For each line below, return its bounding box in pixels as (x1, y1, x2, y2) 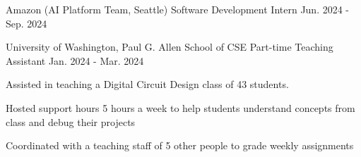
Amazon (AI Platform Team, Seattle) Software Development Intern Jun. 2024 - (6, 2, 350, 16)
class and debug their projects (6, 114, 136, 129)
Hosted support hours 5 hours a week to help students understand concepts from (6, 100, 355, 115)
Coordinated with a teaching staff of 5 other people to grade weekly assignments (6, 138, 354, 153)
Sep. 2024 (6, 15, 47, 30)
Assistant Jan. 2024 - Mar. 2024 (6, 53, 144, 68)
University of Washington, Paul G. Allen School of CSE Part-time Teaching (6, 39, 333, 54)
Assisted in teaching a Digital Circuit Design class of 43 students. (6, 77, 289, 92)
